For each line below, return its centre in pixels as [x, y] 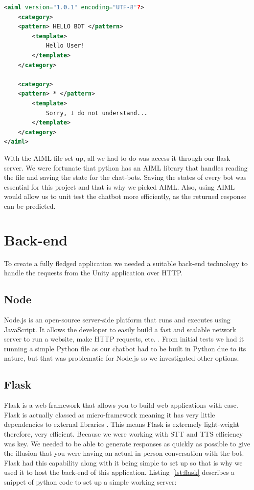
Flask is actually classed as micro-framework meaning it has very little [110, 414]
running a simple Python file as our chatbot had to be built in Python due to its [125, 348]
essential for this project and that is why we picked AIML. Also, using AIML [119, 186]
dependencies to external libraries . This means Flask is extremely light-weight [122, 424]
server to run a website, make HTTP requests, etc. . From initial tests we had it [124, 339]
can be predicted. [30, 206]
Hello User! [65, 46]
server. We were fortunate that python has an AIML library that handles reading [126, 167]
